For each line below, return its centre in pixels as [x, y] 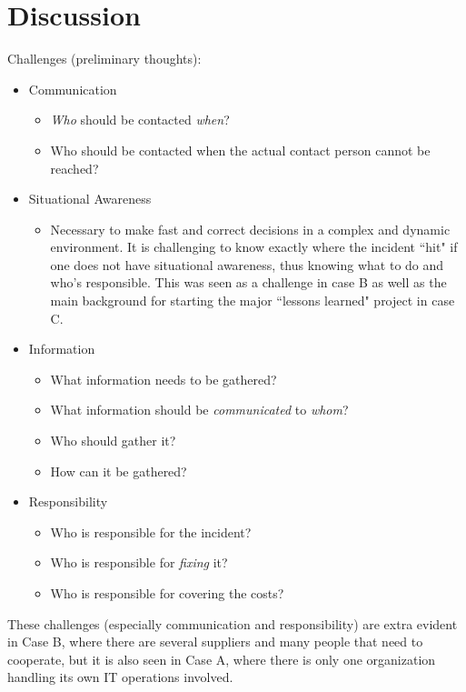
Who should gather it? [113, 441]
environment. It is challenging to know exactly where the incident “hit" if [254, 247]
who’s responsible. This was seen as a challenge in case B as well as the [248, 282]
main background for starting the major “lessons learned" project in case [253, 301]
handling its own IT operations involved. [120, 677]
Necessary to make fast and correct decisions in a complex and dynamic [250, 229]
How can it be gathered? [119, 471]
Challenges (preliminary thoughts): [104, 59]
